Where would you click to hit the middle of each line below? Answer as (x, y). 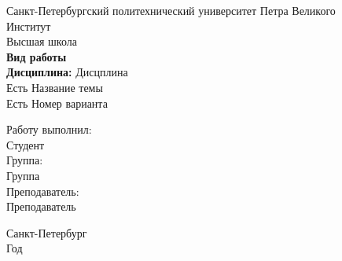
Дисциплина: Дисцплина (67, 72)
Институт (29, 26)
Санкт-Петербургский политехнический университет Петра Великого (171, 10)
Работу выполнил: (49, 129)
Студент (26, 144)
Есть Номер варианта (57, 103)
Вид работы (37, 56)
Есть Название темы (55, 87)
